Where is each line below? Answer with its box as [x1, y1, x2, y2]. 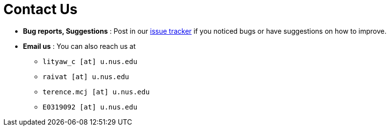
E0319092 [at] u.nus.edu [43, 103, 137, 111]
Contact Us [3, 1, 78, 18]
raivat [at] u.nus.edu [43, 72, 130, 81]
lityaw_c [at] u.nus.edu [43, 57, 137, 65]
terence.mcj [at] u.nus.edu [43, 87, 150, 96]
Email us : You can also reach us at [23, 42, 136, 50]
